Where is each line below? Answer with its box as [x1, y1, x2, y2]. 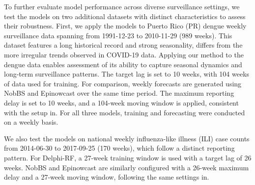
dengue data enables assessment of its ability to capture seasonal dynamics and [4, 59, 242, 69]
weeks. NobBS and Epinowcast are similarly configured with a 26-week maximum [4, 162, 249, 172]
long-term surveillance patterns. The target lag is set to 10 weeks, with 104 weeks [4, 69, 250, 79]
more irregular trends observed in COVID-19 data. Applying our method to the [4, 49, 244, 59]
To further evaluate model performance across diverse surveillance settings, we [4, 1, 240, 11]
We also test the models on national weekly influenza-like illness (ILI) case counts [4, 133, 250, 143]
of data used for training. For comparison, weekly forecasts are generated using [4, 78, 242, 88]
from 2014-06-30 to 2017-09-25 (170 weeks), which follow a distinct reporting [4, 143, 235, 153]
